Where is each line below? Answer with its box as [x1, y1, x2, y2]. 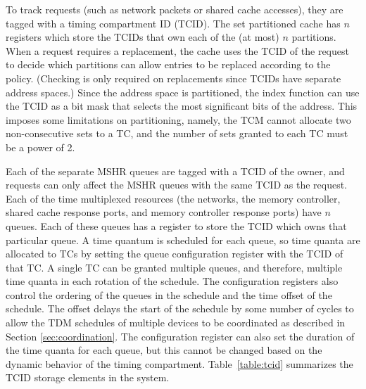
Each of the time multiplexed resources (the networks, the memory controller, [6, 191, 341, 205]
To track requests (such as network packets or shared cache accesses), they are [6, 2, 343, 16]
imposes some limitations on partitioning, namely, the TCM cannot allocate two [6, 112, 351, 127]
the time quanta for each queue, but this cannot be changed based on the [6, 343, 322, 357]
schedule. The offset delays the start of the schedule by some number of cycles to [6, 301, 354, 316]
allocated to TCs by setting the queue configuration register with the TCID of [6, 246, 343, 261]
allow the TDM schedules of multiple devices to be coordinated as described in [6, 315, 346, 330]
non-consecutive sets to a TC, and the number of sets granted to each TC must [6, 126, 348, 141]
